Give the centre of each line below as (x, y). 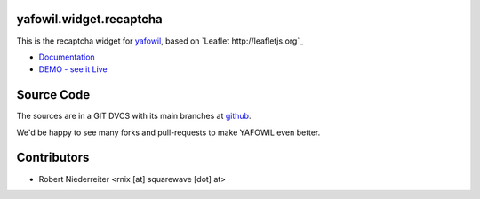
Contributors (53, 158)
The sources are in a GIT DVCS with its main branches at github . (134, 116)
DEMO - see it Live (73, 69)
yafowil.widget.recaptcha (90, 19)
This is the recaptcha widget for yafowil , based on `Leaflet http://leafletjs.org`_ (160, 41)
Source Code (53, 95)
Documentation (67, 57)
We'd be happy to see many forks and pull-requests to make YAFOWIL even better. (168, 132)
